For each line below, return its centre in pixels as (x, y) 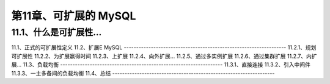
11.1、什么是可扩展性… (57, 32)
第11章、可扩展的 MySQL (74, 16)
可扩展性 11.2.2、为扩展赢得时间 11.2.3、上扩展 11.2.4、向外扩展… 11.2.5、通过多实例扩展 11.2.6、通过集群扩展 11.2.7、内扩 (164, 56)
